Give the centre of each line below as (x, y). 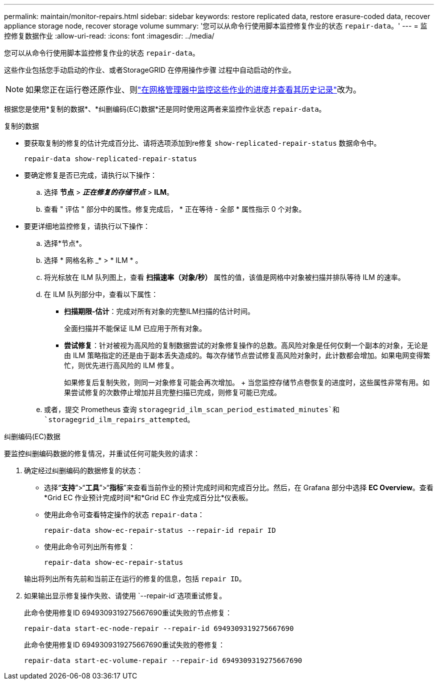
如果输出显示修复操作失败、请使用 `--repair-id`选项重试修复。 (125, 596)
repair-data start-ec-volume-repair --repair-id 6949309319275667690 (163, 660)
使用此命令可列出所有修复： (89, 547)
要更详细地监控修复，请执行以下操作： (87, 226)
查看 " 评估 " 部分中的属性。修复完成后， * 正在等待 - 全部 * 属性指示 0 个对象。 (175, 209)
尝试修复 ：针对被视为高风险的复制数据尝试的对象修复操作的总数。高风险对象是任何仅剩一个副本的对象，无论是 (246, 345)
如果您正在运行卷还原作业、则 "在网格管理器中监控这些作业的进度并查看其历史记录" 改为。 (193, 90)
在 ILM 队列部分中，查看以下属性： (101, 294)
